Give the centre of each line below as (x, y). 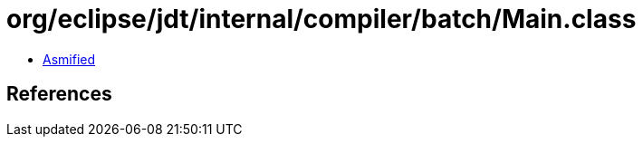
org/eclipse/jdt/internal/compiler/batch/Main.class (321, 19)
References (59, 94)
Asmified (69, 59)
